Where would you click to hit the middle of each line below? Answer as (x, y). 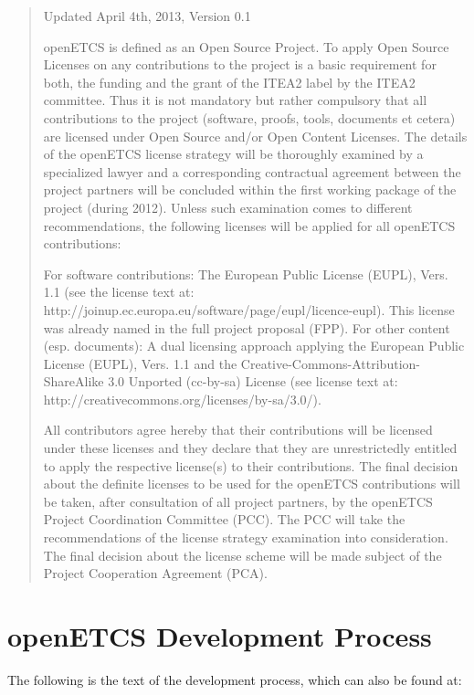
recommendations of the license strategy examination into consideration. (246, 537)
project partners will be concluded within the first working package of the (250, 190)
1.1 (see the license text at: (119, 292)
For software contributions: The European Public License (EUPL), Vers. (246, 274)
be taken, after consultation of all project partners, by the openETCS (238, 501)
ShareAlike (74, 381)
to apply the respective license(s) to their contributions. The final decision (251, 465)
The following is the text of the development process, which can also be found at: (235, 679)
